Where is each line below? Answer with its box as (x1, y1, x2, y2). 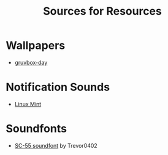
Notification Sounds (6, 81, 110, 94)
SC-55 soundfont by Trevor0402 (14, 142, 97, 149)
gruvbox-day (14, 59, 48, 66)
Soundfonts (6, 122, 67, 135)
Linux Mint (14, 100, 42, 107)
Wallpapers (6, 38, 66, 52)
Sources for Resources (43, 4, 162, 18)
